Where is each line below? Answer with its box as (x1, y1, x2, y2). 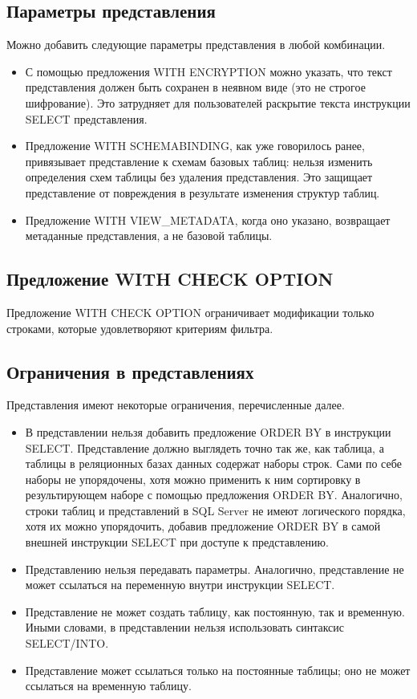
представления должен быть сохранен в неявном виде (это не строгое (25, 79, 366, 96)
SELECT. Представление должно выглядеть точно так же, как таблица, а (25, 439, 384, 456)
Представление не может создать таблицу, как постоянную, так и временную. (25, 603, 405, 620)
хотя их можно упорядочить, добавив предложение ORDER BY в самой (25, 518, 381, 534)
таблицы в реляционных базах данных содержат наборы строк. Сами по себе (25, 455, 402, 472)
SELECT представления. (25, 110, 148, 127)
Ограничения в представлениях (6, 359, 254, 384)
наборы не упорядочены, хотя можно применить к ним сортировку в (25, 470, 361, 487)
